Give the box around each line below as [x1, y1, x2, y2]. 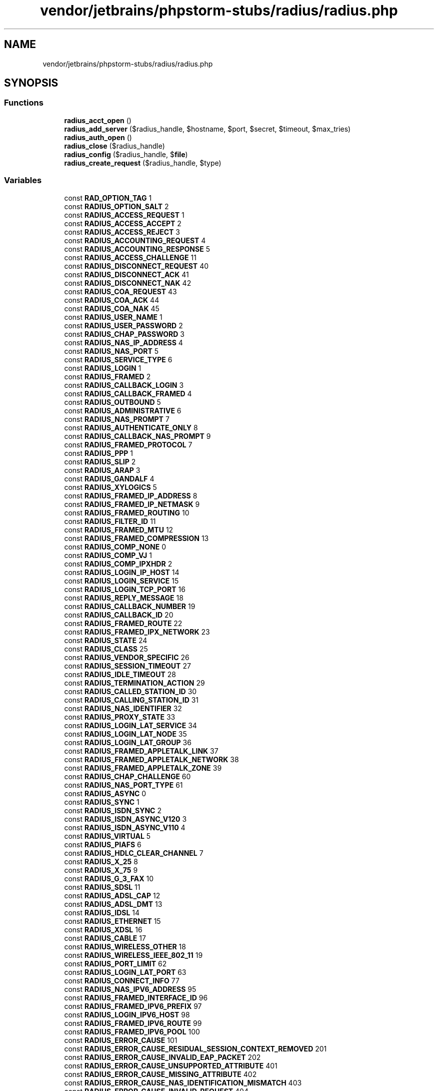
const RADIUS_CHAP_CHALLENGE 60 [64, 772, 191, 781]
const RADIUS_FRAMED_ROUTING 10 [64, 508, 189, 517]
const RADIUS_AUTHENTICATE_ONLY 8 [64, 423, 198, 432]
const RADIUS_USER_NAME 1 [64, 312, 162, 321]
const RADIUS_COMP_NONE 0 [64, 542, 166, 551]
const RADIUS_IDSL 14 [64, 908, 140, 917]
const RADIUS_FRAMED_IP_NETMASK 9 [64, 499, 200, 508]
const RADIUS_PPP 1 [64, 448, 133, 457]
